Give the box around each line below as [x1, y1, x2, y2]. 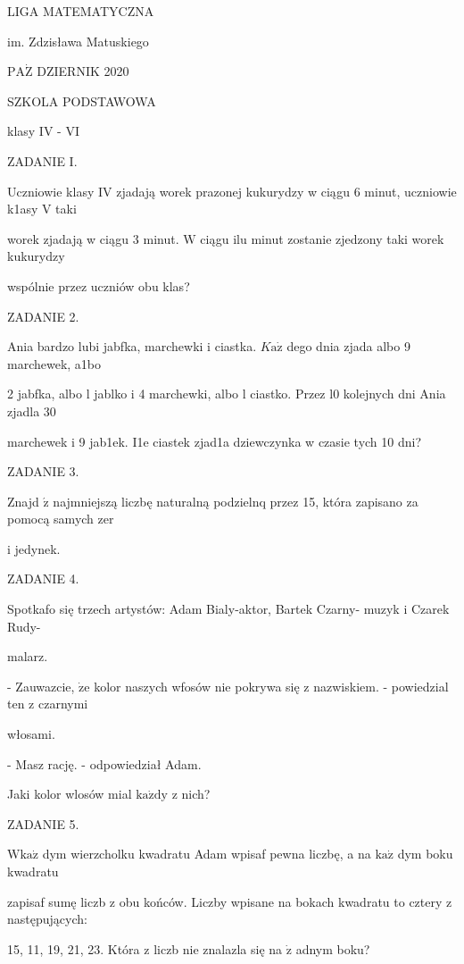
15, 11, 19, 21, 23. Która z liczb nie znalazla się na [7, 939, 283, 958]
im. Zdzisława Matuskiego [7, 31, 149, 50]
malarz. [7, 647, 48, 666]
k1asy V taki [7, 199, 77, 218]
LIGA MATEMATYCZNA [7, 2, 154, 20]
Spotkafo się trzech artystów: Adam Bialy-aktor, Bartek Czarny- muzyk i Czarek [7, 599, 450, 618]
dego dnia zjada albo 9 [286, 337, 410, 356]
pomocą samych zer [7, 509, 114, 528]
